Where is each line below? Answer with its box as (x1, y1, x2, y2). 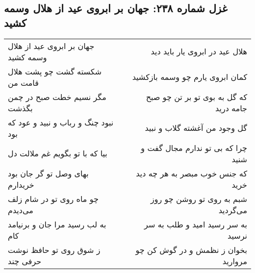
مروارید (222, 255, 247, 267)
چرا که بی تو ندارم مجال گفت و (141, 142, 247, 153)
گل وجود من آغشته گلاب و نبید (145, 122, 247, 134)
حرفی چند (8, 255, 42, 267)
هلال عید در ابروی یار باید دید (151, 46, 247, 57)
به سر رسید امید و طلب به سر (144, 218, 247, 230)
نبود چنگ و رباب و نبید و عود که (8, 116, 114, 128)
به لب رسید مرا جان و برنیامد (8, 218, 106, 230)
